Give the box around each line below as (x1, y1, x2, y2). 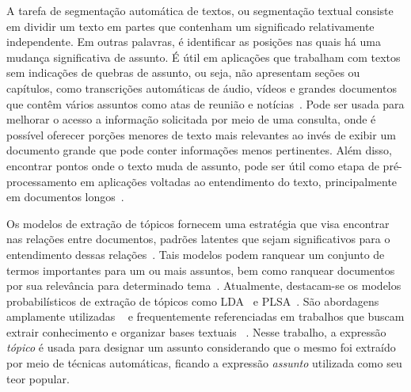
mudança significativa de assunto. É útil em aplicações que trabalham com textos (6, 48, 401, 65)
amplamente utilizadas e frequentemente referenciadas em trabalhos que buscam (6, 308, 405, 325)
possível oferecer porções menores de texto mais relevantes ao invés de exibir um (6, 126, 396, 143)
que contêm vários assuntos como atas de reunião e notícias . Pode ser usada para (6, 95, 405, 112)
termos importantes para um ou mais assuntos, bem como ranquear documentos (6, 261, 395, 278)
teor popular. (6, 370, 70, 386)
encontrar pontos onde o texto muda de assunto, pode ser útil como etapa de (6, 157, 379, 173)
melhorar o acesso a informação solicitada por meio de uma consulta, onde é (6, 111, 376, 127)
